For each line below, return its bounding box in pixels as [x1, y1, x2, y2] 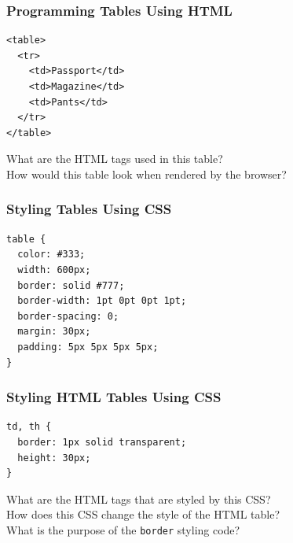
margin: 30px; [17, 326, 91, 338]
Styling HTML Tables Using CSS [6, 387, 222, 407]
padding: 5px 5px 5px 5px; [17, 341, 159, 353]
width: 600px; [17, 264, 91, 275]
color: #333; [17, 249, 86, 260]
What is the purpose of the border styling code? [6, 521, 240, 537]
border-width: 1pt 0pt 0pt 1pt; [17, 295, 187, 307]
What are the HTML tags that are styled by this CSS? [6, 490, 271, 507]
